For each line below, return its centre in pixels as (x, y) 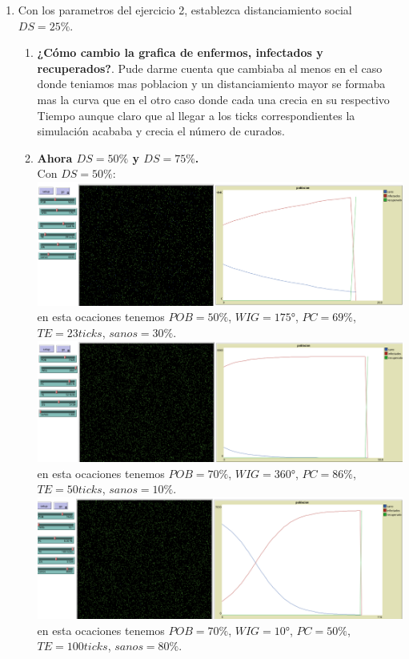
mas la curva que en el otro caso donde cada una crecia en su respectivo (213, 99)
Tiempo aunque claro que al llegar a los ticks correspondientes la (196, 115)
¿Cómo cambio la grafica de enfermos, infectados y (180, 52)
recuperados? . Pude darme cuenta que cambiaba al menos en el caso (210, 68)
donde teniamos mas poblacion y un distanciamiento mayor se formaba (211, 84)
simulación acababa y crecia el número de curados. (161, 131)
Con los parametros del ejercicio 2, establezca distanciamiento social (185, 10)
